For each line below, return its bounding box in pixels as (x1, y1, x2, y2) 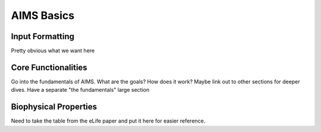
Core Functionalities (11, 62, 87, 72)
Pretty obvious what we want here (11, 47, 95, 54)
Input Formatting (11, 31, 74, 41)
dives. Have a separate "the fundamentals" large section (11, 86, 150, 94)
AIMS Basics (11, 9, 75, 22)
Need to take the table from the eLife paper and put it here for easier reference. (11, 117, 206, 124)
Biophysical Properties (11, 102, 97, 112)
